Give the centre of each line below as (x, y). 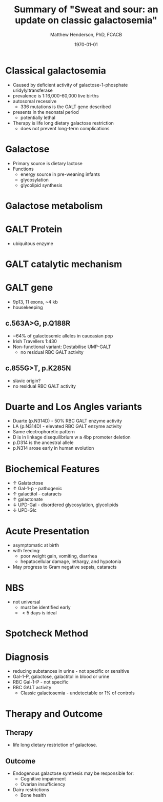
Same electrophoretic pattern (44, 432)
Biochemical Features (53, 469)
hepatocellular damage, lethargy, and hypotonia (71, 562)
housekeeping (28, 307)
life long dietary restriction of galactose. (55, 745)
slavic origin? (27, 380)
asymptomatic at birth (36, 545)
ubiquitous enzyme (33, 243)
